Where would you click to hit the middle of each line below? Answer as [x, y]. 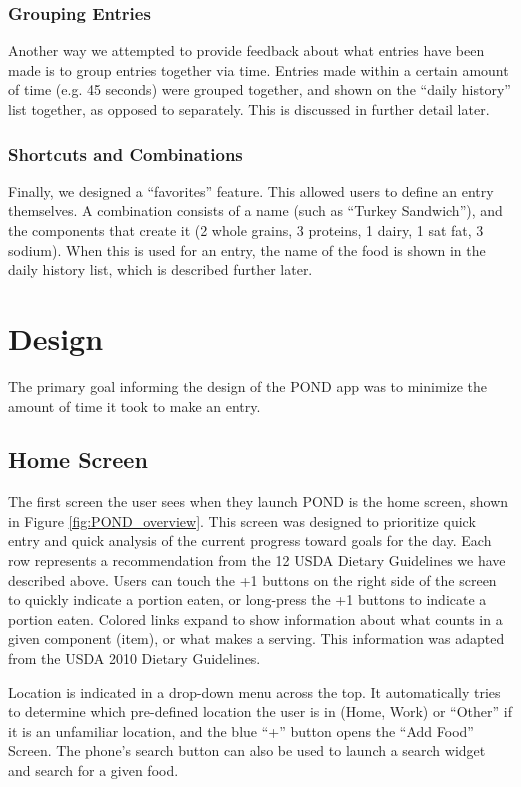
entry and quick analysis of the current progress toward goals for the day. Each [250, 540]
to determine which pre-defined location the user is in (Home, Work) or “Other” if [260, 711]
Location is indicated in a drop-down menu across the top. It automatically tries [254, 691]
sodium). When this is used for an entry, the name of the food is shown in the [247, 249]
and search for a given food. [93, 770]
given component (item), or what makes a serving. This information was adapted [256, 638]
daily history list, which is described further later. [160, 269]
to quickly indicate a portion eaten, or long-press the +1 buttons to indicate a [247, 599]
